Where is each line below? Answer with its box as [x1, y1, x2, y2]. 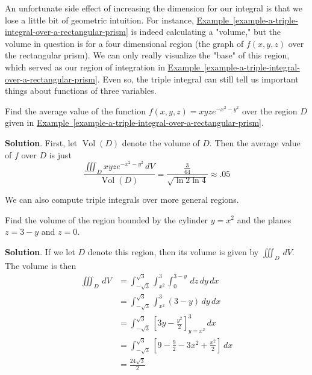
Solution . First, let [5, 136, 78, 149]
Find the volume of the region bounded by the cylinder [5, 213, 208, 226]
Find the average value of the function [5, 104, 146, 117]
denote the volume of [122, 136, 200, 149]
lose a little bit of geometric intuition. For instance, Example [5, 13, 229, 26]
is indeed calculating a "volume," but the [131, 25, 281, 38]
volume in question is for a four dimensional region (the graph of [5, 37, 244, 49]
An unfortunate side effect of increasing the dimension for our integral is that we [5, 2, 303, 14]
